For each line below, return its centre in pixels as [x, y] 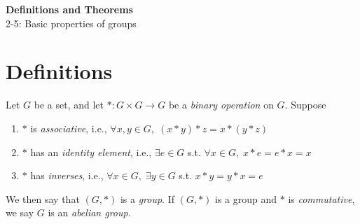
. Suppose [305, 105]
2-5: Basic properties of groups [71, 23]
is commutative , [321, 198]
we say [20, 212]
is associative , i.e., [69, 128]
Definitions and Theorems [69, 9]
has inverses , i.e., [67, 175]
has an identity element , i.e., [91, 152]
